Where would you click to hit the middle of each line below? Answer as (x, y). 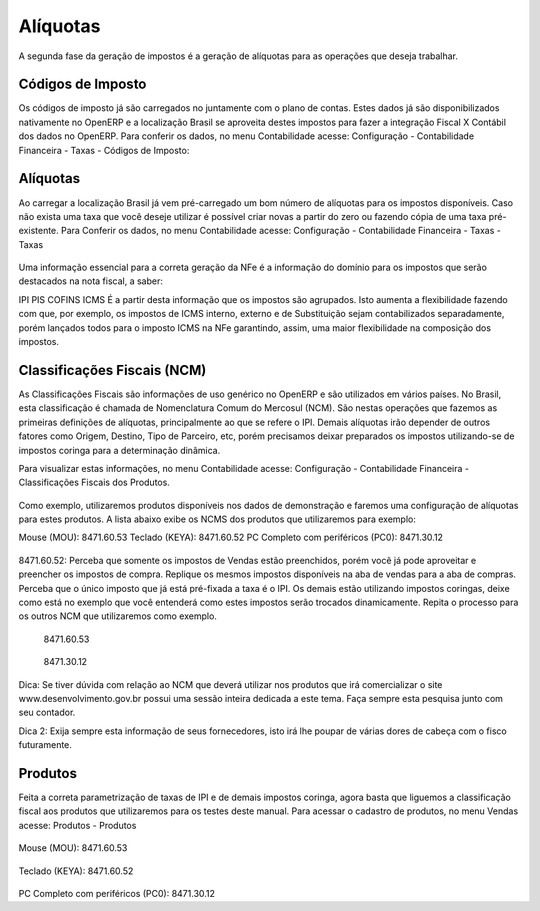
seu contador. (47, 712)
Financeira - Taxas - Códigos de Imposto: (104, 150)
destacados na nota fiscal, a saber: (91, 281)
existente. (38, 231)
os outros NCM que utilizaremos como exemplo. (117, 616)
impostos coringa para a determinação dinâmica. (119, 450)
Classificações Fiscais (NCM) (112, 370)
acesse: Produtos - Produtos (77, 825)
